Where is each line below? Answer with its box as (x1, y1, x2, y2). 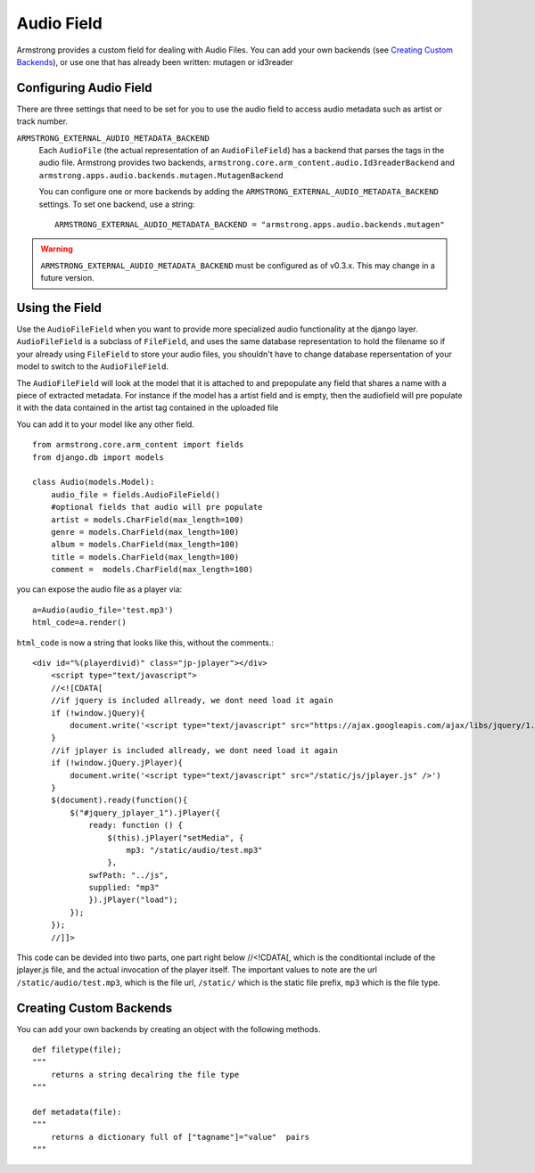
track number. (16, 116, 69, 127)
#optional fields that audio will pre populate (50, 502, 263, 513)
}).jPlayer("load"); (88, 895, 178, 905)
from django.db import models (32, 452, 165, 463)
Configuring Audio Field (16, 80, 152, 95)
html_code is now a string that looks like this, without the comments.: (16, 637, 275, 648)
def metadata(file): (32, 1107, 122, 1118)
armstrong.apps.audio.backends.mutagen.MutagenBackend (38, 170, 284, 180)
